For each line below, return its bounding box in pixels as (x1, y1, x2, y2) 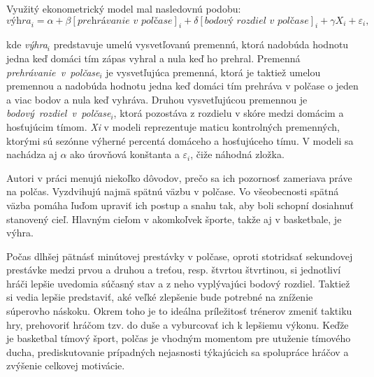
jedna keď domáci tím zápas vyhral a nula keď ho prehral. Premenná (6, 50, 301, 65)
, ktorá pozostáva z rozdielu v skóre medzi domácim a (113, 106, 344, 120)
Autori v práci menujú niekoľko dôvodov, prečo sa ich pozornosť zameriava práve (6, 170, 352, 185)
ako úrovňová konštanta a (70, 147, 180, 162)
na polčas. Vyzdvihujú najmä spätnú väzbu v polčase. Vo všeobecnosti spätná (6, 184, 339, 199)
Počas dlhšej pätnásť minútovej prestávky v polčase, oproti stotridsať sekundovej (6, 248, 353, 263)
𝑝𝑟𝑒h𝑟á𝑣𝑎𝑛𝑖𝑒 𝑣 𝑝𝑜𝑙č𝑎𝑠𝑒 (77, 15, 173, 26)
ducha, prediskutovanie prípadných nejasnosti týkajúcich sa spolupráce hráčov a (6, 344, 349, 359)
